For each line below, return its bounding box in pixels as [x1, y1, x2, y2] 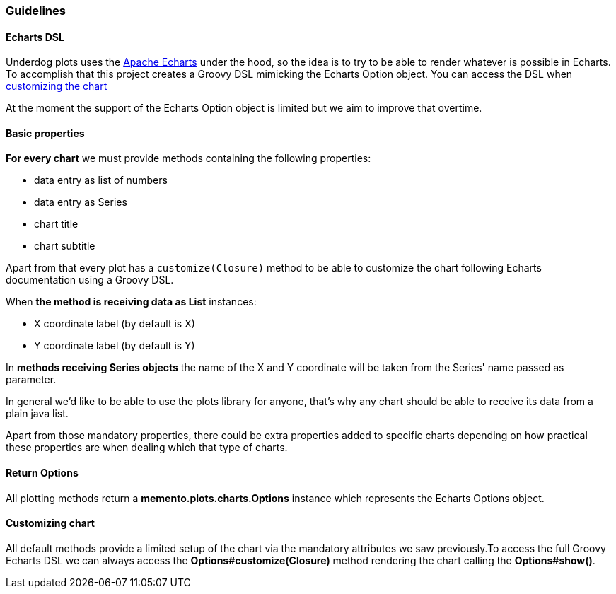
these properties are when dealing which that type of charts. [6, 441, 288, 454]
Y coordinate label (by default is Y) [34, 339, 195, 352]
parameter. [6, 373, 57, 386]
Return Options [6, 467, 79, 479]
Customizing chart [6, 517, 95, 530]
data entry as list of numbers [34, 174, 168, 187]
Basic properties [6, 127, 85, 139]
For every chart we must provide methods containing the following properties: [6, 152, 371, 165]
